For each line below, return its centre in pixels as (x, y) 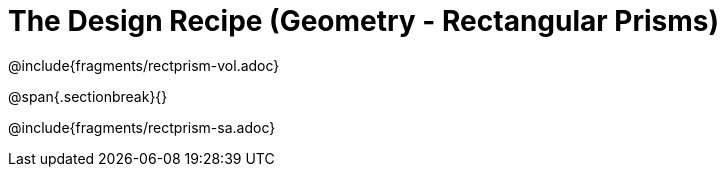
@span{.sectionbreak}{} (88, 96)
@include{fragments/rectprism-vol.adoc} (144, 65)
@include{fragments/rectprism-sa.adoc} (142, 127)
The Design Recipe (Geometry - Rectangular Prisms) (364, 21)
